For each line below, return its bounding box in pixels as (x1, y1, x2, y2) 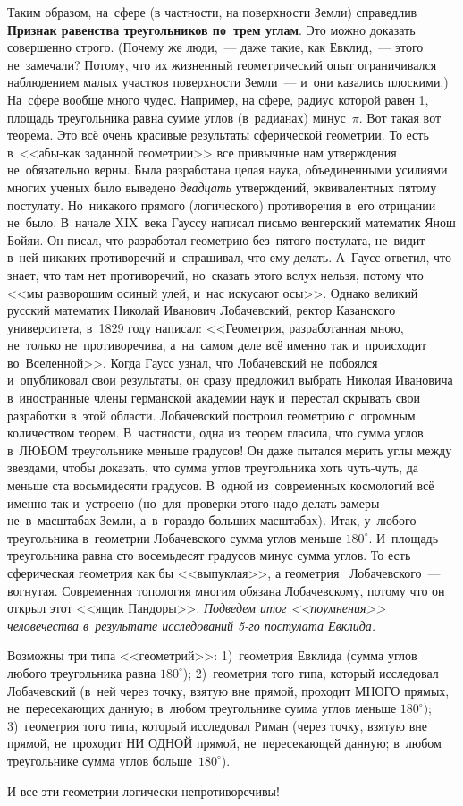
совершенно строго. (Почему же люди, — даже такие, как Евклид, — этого (7, 38, 424, 56)
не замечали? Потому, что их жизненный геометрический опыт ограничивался (7, 55, 437, 73)
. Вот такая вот (358, 107, 442, 126)
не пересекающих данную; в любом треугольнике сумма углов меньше (7, 699, 397, 717)
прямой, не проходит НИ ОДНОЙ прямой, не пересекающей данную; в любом (7, 734, 442, 752)
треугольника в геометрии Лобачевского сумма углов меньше (7, 528, 341, 547)
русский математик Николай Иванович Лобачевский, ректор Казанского (7, 301, 396, 319)
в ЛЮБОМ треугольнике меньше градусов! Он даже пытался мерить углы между (7, 440, 452, 459)
